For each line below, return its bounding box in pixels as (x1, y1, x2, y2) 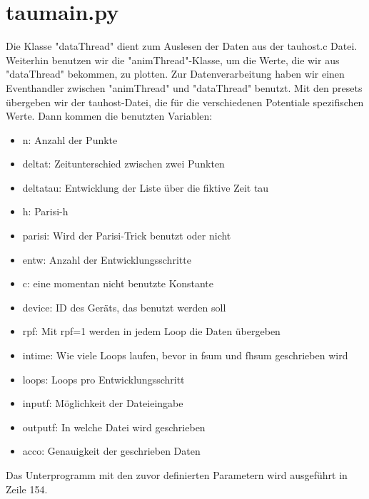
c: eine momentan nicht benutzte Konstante (22, 276, 214, 291)
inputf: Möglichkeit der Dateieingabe (22, 396, 183, 411)
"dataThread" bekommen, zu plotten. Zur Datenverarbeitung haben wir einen (6, 66, 345, 81)
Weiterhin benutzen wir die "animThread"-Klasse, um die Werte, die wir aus (6, 52, 340, 67)
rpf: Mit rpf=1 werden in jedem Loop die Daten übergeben (22, 324, 280, 339)
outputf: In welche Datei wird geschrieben (22, 419, 206, 434)
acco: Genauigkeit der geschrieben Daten (22, 443, 201, 458)
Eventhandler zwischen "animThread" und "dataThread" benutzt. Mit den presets (6, 80, 363, 95)
